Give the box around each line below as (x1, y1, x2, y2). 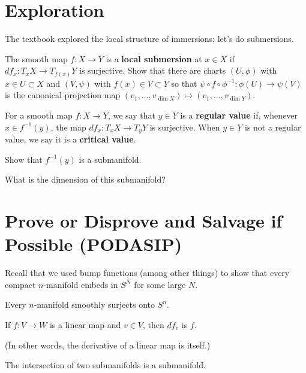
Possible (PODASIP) (5, 232, 182, 256)
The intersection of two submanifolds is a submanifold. (5, 359, 206, 371)
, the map (50, 120, 86, 133)
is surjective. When (149, 120, 220, 133)
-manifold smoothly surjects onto (34, 298, 155, 311)
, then (142, 318, 164, 330)
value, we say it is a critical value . (5, 133, 136, 145)
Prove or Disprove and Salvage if (5, 208, 283, 233)
